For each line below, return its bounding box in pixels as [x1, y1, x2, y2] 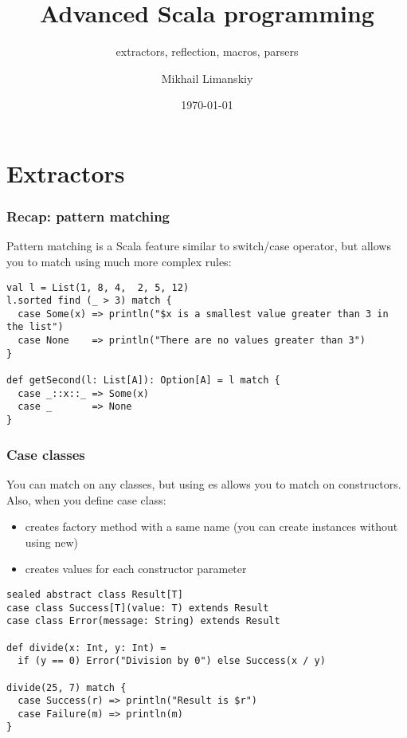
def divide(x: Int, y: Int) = [6, 642, 166, 654]
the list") [6, 321, 64, 333]
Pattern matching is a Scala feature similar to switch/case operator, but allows [6, 237, 391, 254]
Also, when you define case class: [6, 491, 166, 508]
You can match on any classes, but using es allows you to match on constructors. [6, 475, 401, 492]
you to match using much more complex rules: [6, 253, 232, 269]
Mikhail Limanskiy [161, 69, 253, 86]
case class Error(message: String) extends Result [6, 615, 280, 627]
